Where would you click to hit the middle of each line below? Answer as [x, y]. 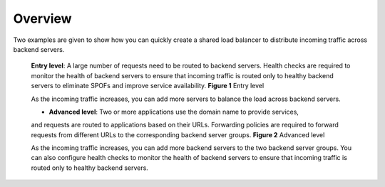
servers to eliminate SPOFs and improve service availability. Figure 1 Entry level [148, 86]
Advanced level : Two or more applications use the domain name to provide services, [174, 112]
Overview [42, 18]
